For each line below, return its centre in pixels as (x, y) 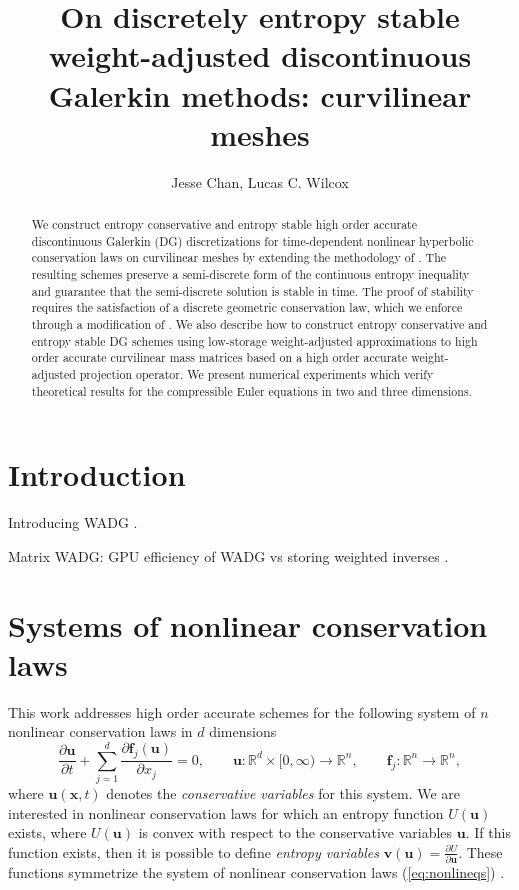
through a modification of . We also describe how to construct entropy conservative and (259, 324)
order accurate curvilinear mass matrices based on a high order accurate (219, 357)
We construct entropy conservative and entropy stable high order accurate (224, 224)
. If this (488, 832)
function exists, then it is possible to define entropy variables (193, 851)
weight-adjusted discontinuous (260, 55)
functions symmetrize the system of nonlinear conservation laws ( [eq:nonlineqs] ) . (256, 872)
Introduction (97, 474)
